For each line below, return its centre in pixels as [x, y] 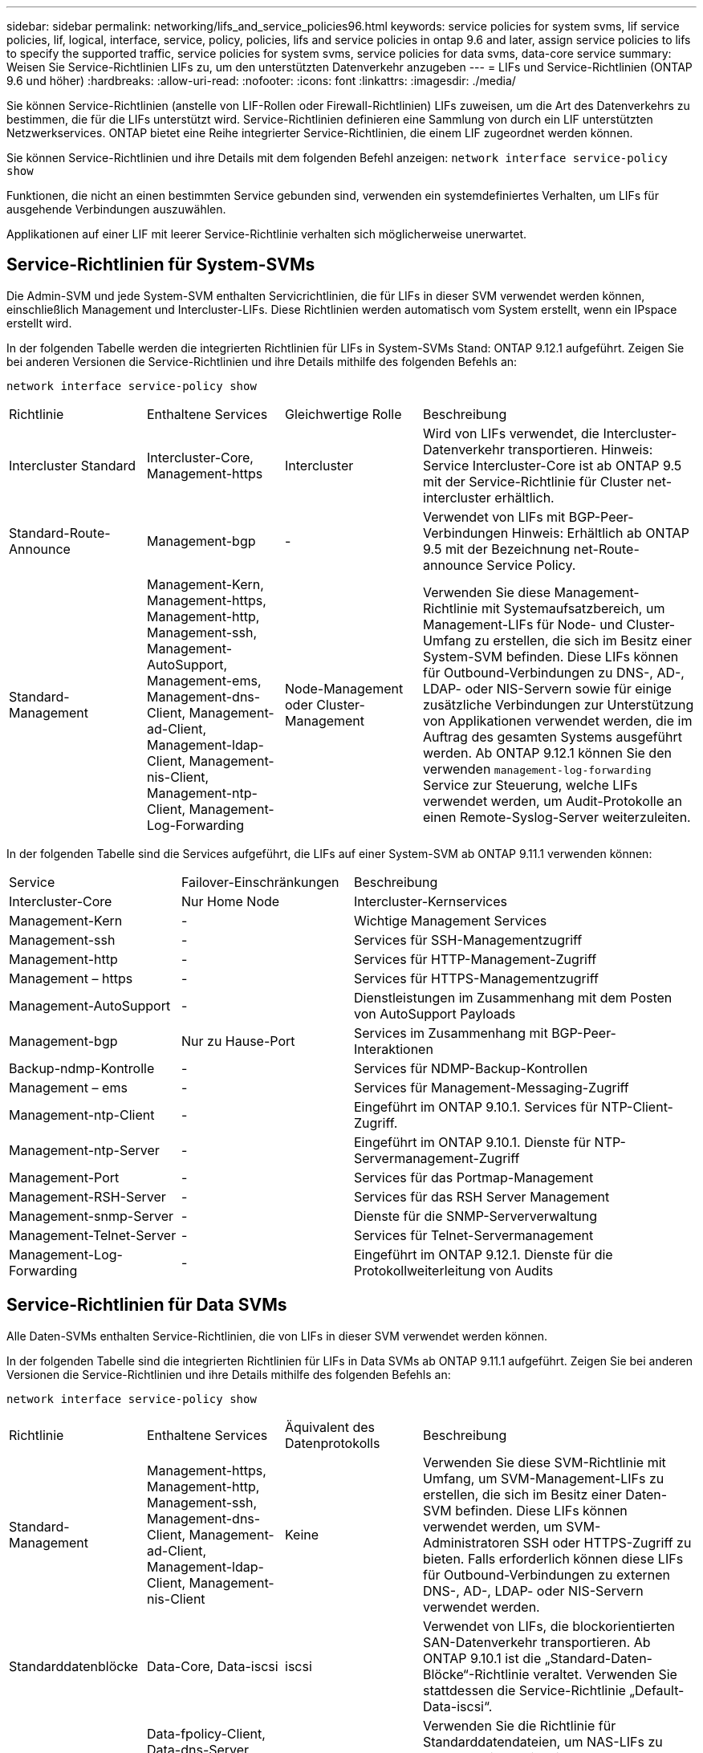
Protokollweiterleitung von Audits [454, 1270]
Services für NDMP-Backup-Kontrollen [471, 1068]
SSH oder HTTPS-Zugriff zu [607, 1542]
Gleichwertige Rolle [343, 414]
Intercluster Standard [73, 465]
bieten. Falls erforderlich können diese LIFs [553, 1558]
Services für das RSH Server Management [482, 1196]
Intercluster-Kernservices [431, 901]
